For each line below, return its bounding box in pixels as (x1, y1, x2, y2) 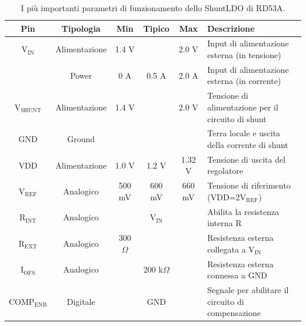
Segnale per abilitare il (207, 283, 289, 295)
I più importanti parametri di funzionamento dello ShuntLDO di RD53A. (21, 2, 285, 14)
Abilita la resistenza (207, 205, 280, 217)
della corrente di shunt (207, 138, 288, 150)
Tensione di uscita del (207, 153, 286, 165)
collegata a (207, 243, 246, 255)
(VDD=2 (207, 190, 240, 203)
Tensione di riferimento (207, 179, 291, 191)
